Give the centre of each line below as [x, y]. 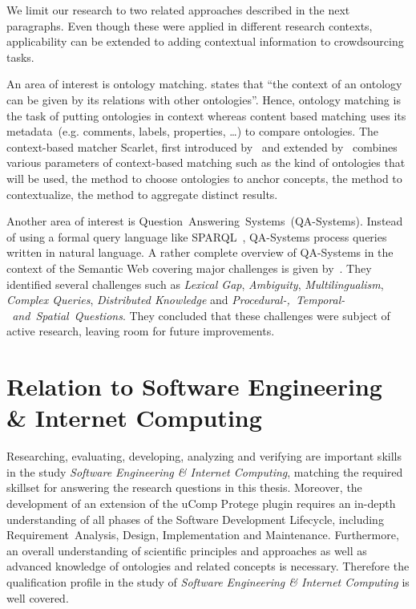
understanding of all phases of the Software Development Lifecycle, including [195, 519]
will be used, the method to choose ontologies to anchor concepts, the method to [204, 178]
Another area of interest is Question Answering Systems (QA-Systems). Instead [205, 221]
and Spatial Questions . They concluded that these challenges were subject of [201, 315]
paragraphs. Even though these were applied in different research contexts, [190, 25]
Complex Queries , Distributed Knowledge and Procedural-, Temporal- [176, 300]
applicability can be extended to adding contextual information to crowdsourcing [205, 41]
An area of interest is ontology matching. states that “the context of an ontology [204, 84]
